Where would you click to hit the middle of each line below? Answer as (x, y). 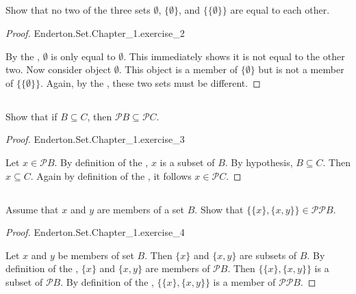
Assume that (32, 209)
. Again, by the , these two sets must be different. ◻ (150, 82)
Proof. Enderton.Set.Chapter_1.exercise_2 (95, 32)
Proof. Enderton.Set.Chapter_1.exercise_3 (95, 139)
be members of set (96, 255)
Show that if (31, 116)
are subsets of (268, 255)
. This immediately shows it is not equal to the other (234, 56)
